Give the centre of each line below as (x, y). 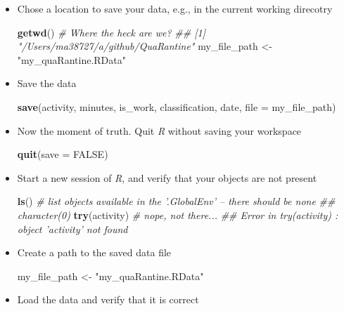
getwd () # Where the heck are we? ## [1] (111, 32)
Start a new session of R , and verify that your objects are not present (167, 177)
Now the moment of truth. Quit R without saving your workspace (159, 130)
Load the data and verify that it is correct (108, 299)
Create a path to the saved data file (94, 252)
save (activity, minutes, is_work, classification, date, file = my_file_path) (177, 106)
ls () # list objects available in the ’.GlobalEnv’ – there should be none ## (176, 201)
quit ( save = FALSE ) (63, 154)
